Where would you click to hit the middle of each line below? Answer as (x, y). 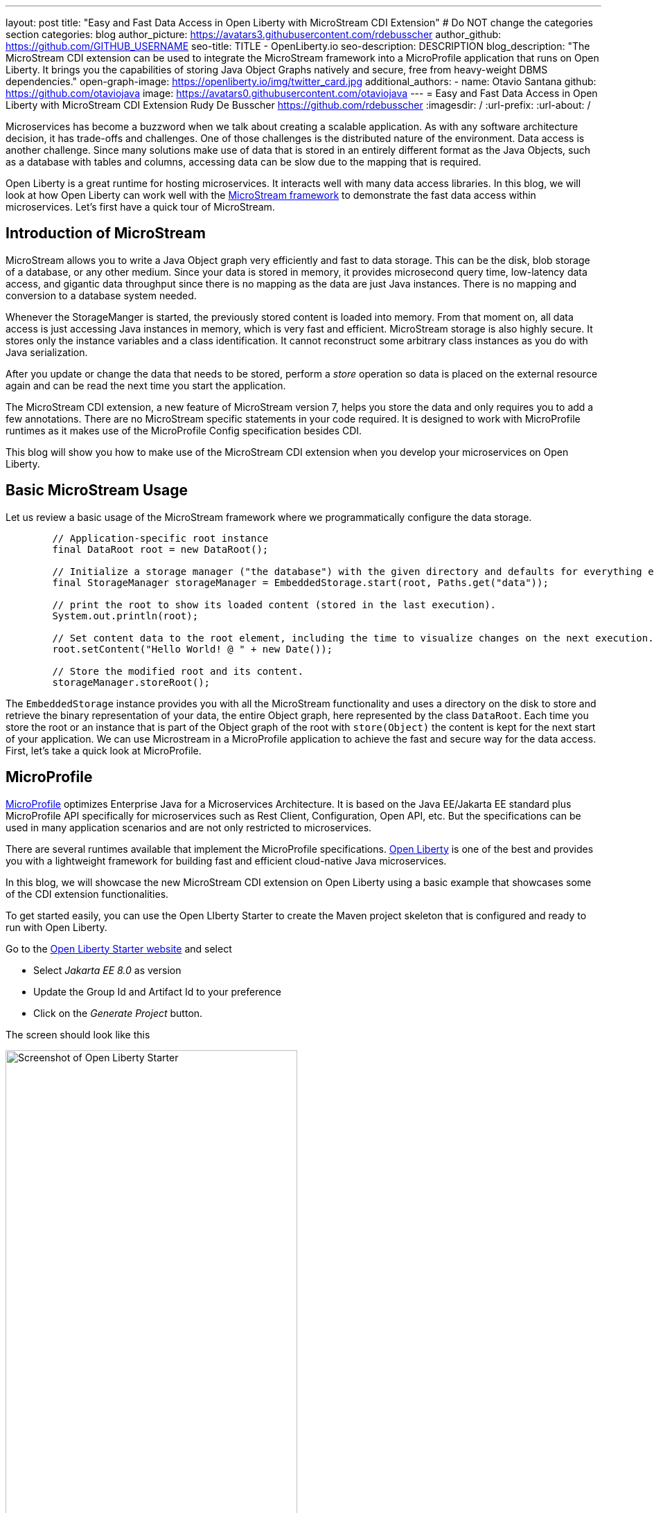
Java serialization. (47, 352)
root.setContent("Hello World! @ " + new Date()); (193, 649)
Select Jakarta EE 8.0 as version (107, 970)
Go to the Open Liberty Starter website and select (119, 948)
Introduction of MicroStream (106, 233)
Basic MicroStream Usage (97, 490)
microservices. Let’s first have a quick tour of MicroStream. (140, 207)
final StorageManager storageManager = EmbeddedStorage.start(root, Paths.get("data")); (300, 582)
